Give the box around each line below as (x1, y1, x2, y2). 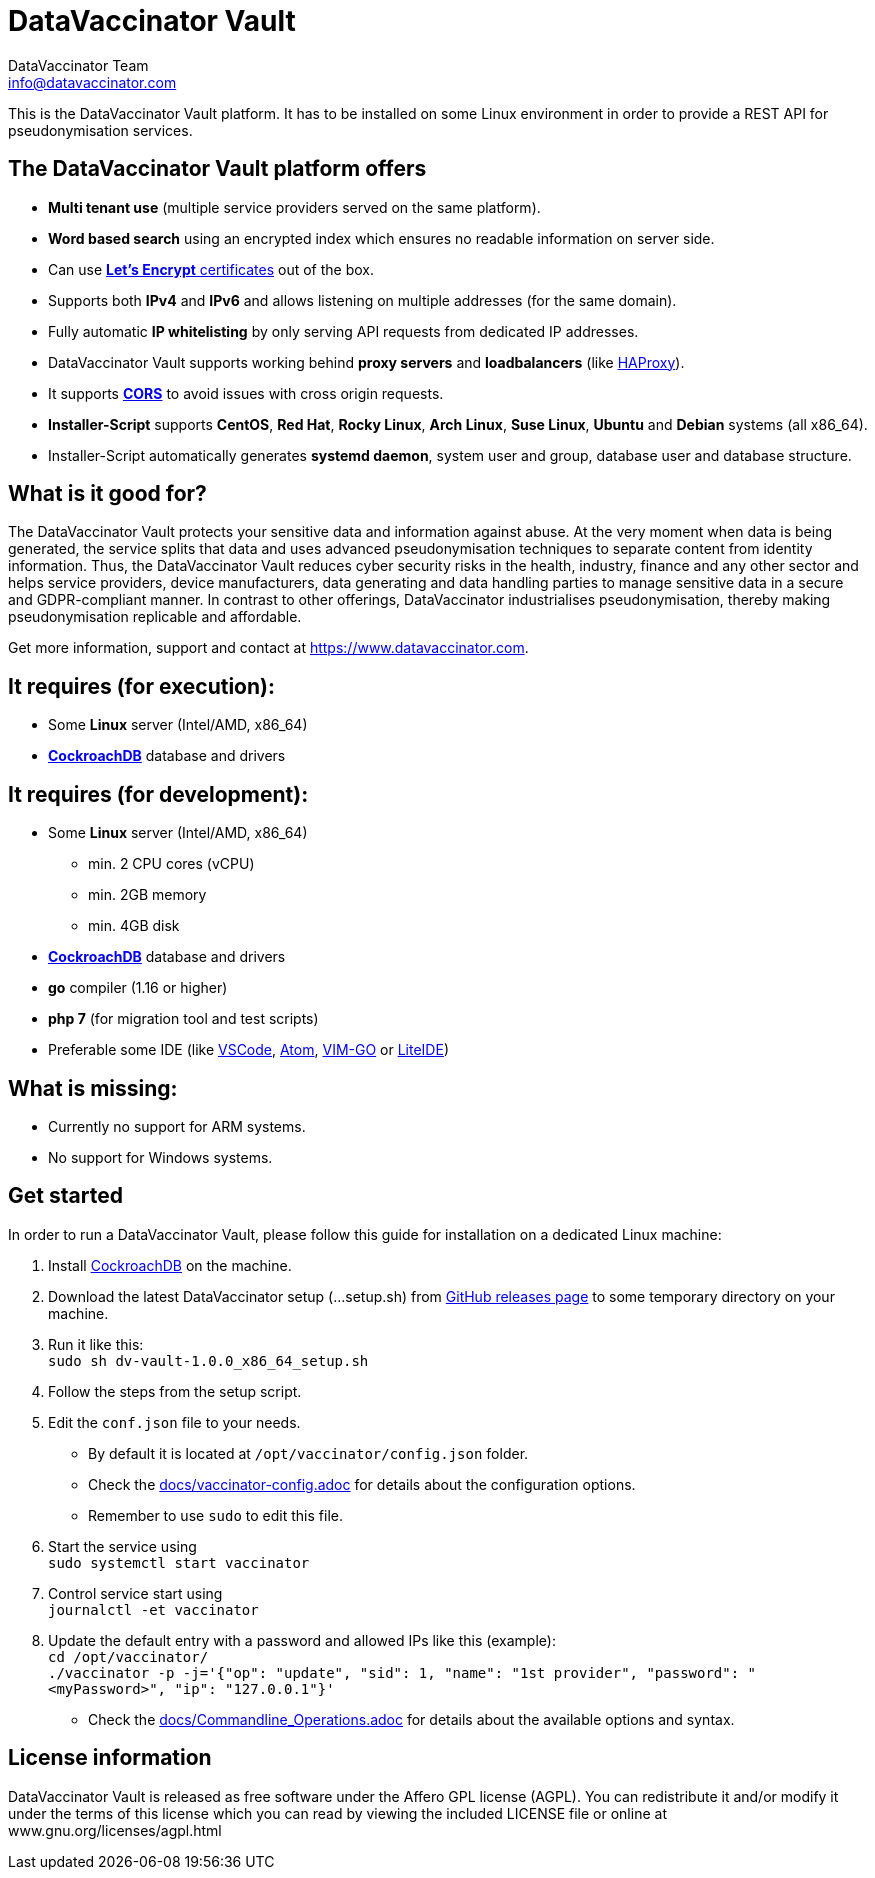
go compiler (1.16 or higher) (48, 979, 228, 997)
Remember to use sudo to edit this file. (88, 1506, 343, 1524)
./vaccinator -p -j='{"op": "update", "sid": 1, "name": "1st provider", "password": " (48, 1664, 757, 1681)
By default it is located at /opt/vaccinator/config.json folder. (88, 1444, 529, 1462)
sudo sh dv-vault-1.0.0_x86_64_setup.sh (48, 1352, 369, 1369)
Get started (8, 1183, 123, 1209)
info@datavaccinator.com (8, 73, 177, 91)
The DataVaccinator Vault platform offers (8, 156, 427, 182)
